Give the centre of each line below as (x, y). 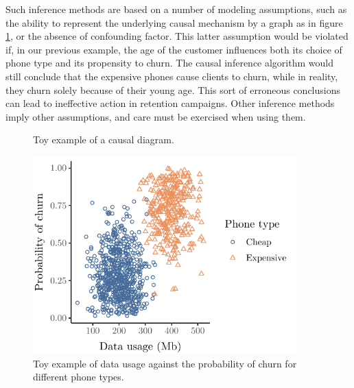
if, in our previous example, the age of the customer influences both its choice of (174, 49)
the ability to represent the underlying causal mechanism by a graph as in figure (174, 22)
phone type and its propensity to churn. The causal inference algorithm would (169, 63)
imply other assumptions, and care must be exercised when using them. (156, 116)
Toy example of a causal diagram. (104, 140)
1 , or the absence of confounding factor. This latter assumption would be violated (177, 36)
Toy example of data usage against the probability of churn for (165, 363)
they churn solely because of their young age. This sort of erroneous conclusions (173, 89)
